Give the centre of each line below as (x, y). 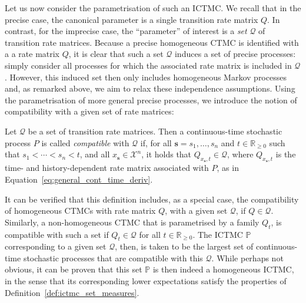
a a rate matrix (32, 54)
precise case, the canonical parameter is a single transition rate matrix (132, 19)
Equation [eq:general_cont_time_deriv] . (79, 179)
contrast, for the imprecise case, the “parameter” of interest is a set (126, 31)
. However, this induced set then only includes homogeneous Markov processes (146, 77)
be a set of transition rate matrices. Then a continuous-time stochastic (155, 131)
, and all (95, 154)
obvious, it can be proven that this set (74, 269)
